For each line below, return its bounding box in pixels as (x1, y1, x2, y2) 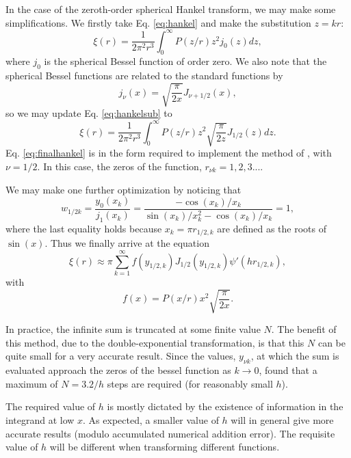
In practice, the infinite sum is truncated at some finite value (5, 322, 261, 336)
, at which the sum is (250, 349, 339, 363)
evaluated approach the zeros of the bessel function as (5, 363, 231, 377)
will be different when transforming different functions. (49, 440, 280, 454)
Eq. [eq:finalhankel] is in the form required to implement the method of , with (5, 146, 332, 160)
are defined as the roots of (217, 221, 327, 235)
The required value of (5, 399, 96, 414)
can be (317, 335, 346, 349)
